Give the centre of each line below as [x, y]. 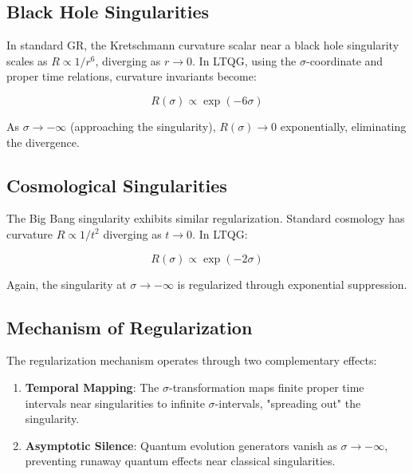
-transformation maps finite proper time [266, 387]
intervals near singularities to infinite [115, 403]
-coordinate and [344, 60]
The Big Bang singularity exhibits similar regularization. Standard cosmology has [206, 218]
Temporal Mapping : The [92, 387]
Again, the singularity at [67, 284]
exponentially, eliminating [343, 126]
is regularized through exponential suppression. [292, 284]
